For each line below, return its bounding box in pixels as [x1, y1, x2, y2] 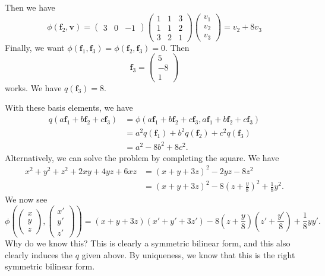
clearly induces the [5, 248, 73, 261]
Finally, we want [5, 41, 65, 53]
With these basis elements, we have [5, 101, 133, 114]
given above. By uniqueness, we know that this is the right [81, 248, 295, 261]
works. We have [5, 81, 62, 94]
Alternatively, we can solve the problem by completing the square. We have [5, 151, 279, 163]
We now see [5, 193, 48, 206]
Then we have [5, 1, 55, 13]
